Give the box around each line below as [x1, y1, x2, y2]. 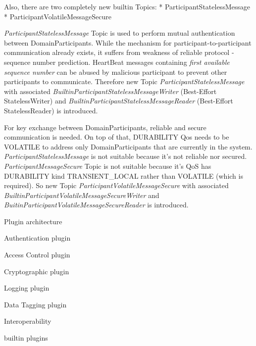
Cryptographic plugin [4, 266, 69, 276]
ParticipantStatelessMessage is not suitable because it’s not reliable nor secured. [4, 151, 247, 161]
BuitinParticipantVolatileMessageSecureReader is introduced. [4, 199, 189, 210]
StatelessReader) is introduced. [4, 105, 98, 115]
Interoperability [4, 316, 51, 326]
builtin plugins [4, 333, 48, 343]
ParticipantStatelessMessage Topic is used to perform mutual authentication [4, 28, 235, 38]
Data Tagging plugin [4, 299, 67, 309]
